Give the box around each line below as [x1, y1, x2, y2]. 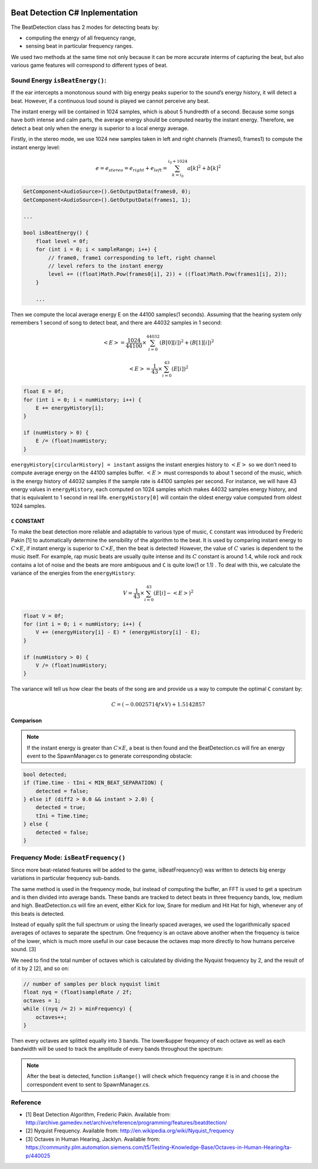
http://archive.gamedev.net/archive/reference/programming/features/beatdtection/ [25, 1119, 227, 1127]
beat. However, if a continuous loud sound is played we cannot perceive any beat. [11, 97, 210, 104]
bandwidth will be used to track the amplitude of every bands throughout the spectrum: [11, 1045, 223, 1053]
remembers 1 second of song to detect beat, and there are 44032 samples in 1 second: [11, 319, 222, 326]
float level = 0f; [35, 238, 89, 244]
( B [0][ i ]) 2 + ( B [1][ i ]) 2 [159, 338, 214, 346]
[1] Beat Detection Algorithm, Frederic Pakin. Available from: [25, 1111, 171, 1118]
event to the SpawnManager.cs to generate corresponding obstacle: [26, 752, 193, 759]
